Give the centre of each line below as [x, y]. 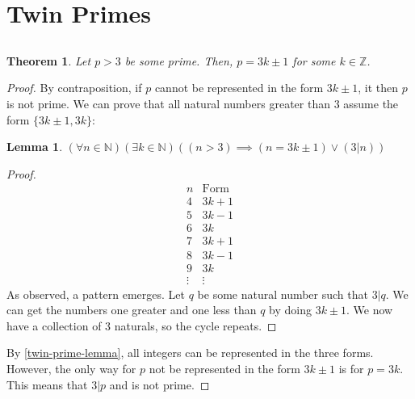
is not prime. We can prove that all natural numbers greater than [168, 103]
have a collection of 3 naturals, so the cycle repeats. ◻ [142, 325]
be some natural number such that [283, 294]
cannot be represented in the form [239, 88]
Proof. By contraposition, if [74, 88]
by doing [290, 310]
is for [351, 368]
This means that [47, 384]
